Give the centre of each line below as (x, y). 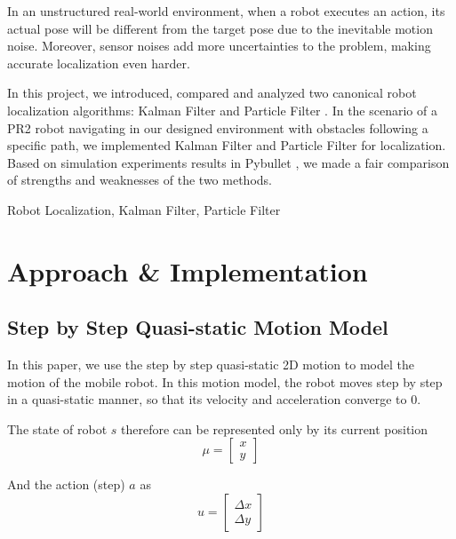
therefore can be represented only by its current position (275, 428)
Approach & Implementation (188, 270)
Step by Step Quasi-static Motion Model (198, 327)
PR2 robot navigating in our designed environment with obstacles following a (218, 127)
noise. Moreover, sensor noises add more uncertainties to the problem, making (219, 46)
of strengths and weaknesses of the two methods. (140, 180)
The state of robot (57, 428)
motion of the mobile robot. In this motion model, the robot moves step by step (225, 381)
